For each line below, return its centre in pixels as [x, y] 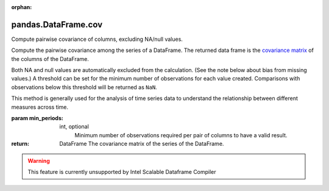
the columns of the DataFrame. [50, 59]
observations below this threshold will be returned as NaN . [84, 87]
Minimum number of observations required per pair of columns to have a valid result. [181, 135]
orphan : [22, 7]
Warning [39, 160]
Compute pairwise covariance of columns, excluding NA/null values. [97, 39]
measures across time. [40, 107]
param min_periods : [37, 118]
